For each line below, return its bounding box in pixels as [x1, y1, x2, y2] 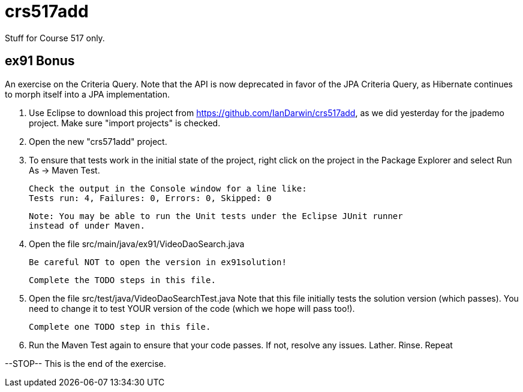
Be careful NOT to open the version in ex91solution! [29, 257, 287, 267]
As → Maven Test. [29, 165, 100, 175]
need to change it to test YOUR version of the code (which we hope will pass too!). [29, 303, 355, 314]
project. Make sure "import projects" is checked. [29, 117, 221, 128]
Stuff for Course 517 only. [5, 32, 105, 43]
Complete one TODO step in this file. [29, 321, 211, 332]
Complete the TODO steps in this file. [29, 275, 216, 285]
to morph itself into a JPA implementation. [5, 89, 170, 99]
